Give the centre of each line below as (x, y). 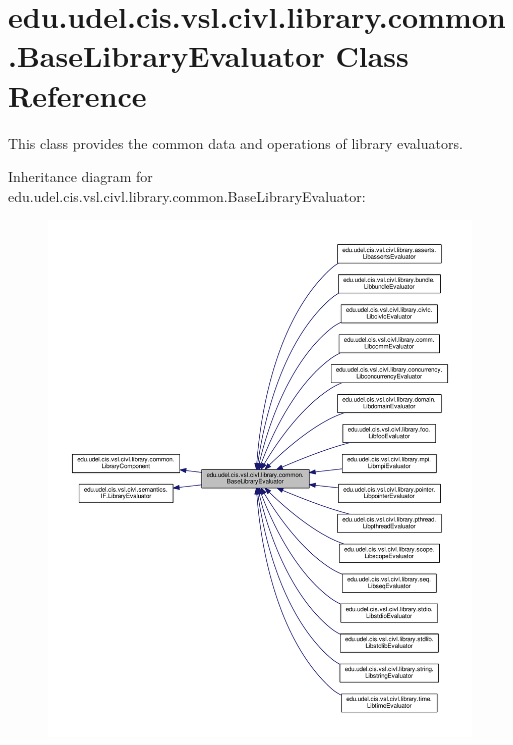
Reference (77, 94)
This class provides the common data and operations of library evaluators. (235, 142)
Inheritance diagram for (80, 176)
